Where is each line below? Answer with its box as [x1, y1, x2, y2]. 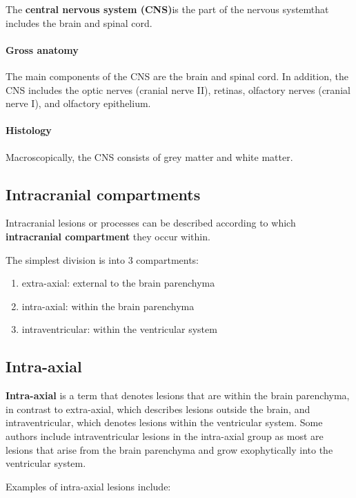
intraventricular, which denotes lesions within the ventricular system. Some [6, 415, 323, 430]
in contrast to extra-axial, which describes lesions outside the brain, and [6, 401, 310, 416]
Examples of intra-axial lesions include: [6, 479, 171, 493]
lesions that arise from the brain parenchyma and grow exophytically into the [6, 442, 333, 457]
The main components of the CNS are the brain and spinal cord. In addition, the [6, 68, 348, 83]
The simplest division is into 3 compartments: [6, 252, 199, 267]
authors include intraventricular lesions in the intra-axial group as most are [6, 428, 324, 443]
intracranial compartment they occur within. [6, 229, 210, 243]
